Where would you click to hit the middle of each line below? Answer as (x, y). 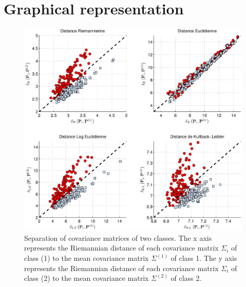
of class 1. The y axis (204, 258)
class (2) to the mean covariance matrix (87, 278)
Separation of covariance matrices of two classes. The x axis (118, 237)
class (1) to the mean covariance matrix (87, 258)
